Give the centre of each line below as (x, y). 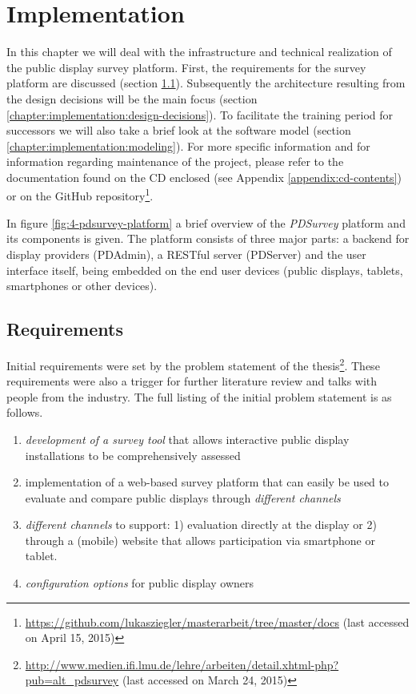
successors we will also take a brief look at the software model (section (179, 130)
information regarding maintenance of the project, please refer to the (175, 161)
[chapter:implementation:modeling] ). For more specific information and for (188, 145)
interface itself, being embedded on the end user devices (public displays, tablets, (205, 270)
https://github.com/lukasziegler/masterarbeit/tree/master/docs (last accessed (217, 621)
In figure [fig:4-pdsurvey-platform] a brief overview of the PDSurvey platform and (206, 222)
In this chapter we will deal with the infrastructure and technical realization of (199, 52)
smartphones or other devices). (82, 286)
